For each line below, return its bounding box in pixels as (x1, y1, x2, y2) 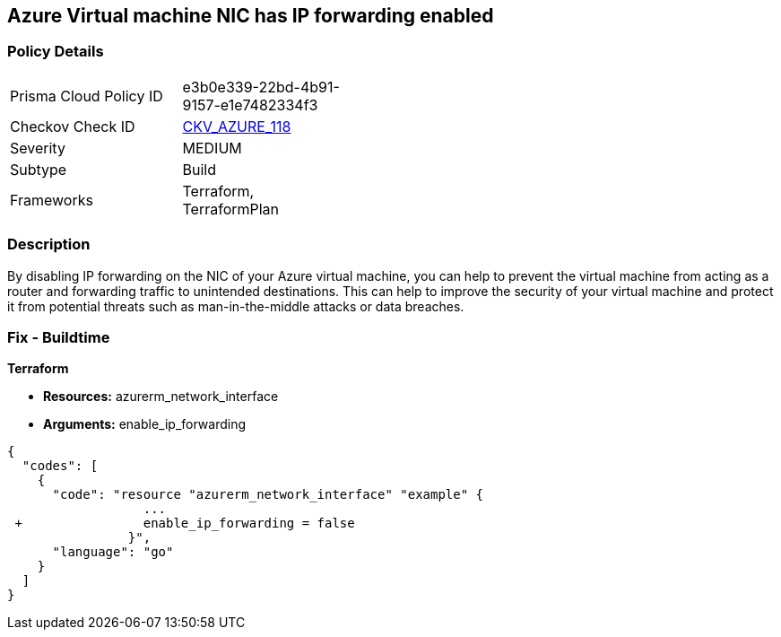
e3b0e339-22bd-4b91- (182, 77, 340, 96)
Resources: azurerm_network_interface (43, 388, 279, 405)
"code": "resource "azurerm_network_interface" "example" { (52, 487, 484, 502)
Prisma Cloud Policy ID (10, 86, 163, 105)
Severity (10, 138, 65, 157)
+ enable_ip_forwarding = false (14, 516, 355, 531)
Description (7, 235, 91, 254)
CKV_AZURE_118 (182, 117, 291, 135)
